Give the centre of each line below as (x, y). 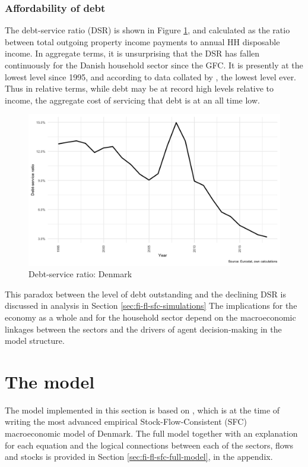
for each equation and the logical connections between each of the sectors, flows (149, 445)
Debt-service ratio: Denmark (80, 274)
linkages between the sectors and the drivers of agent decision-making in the (143, 329)
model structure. (35, 341)
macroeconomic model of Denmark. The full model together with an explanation (151, 433)
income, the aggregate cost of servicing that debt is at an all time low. (132, 100)
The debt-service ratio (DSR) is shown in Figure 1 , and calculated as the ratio (147, 30)
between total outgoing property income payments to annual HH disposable (142, 41)
